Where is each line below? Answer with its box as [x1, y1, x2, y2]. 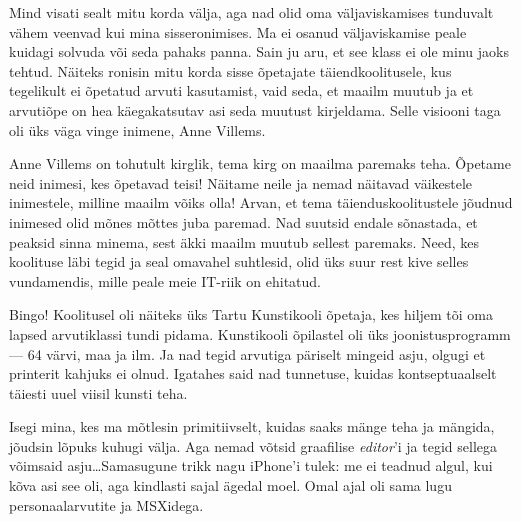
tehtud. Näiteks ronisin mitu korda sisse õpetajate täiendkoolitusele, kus [9, 60, 452, 81]
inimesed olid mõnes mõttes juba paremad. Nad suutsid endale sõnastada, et [9, 211, 478, 232]
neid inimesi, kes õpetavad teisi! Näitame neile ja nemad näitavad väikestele [9, 172, 473, 193]
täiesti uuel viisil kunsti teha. [9, 382, 188, 403]
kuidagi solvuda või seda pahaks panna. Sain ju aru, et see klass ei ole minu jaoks [9, 41, 509, 62]
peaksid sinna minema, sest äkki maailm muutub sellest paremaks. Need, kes [9, 231, 479, 252]
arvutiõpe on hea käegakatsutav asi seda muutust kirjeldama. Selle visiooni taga [9, 99, 501, 120]
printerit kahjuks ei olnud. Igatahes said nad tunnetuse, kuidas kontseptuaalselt [9, 363, 497, 384]
